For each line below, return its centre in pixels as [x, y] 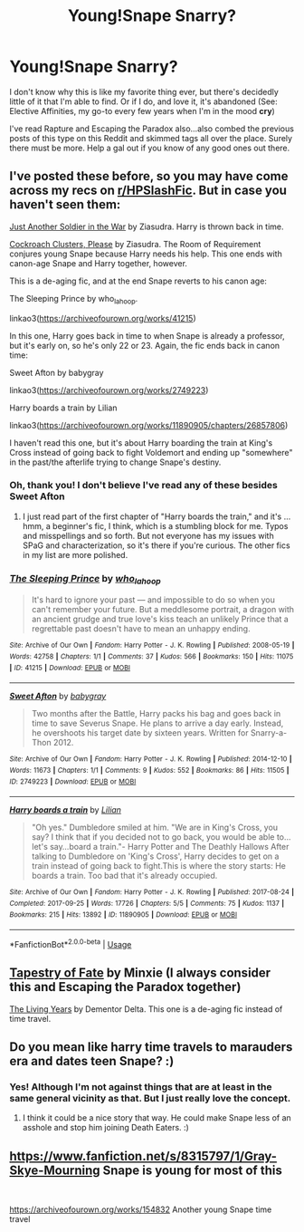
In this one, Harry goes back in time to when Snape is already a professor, [147, 335]
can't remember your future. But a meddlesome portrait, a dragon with [163, 610]
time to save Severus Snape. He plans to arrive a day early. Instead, [157, 723]
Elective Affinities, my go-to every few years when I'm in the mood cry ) [142, 111]
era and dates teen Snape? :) [92, 1061]
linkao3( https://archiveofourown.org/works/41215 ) [103, 318]
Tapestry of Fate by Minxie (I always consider [140, 973]
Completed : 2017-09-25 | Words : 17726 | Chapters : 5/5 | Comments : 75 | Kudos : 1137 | [147, 903]
